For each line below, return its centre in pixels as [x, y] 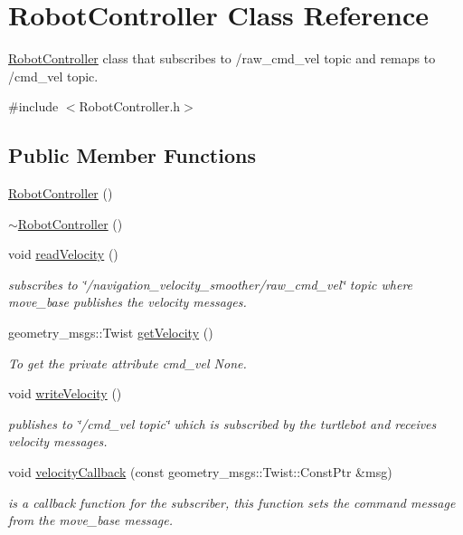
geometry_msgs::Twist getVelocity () [111, 333]
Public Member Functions [132, 155]
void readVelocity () [63, 254]
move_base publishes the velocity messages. [128, 302]
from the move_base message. [90, 520]
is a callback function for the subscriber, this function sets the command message [232, 502]
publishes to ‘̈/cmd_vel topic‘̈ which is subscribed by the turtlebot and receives [222, 423]
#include [33, 106]
